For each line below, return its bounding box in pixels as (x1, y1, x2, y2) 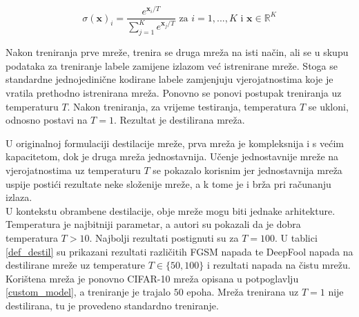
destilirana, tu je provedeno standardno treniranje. (6, 298, 219, 312)
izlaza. (6, 190, 32, 204)
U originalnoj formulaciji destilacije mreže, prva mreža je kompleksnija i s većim (6, 135, 345, 150)
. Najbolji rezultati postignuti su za (89, 231, 239, 244)
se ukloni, (308, 99, 349, 113)
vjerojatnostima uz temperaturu (6, 163, 141, 177)
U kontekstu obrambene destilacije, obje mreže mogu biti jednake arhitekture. (6, 203, 336, 218)
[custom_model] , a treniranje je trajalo (6, 285, 171, 299)
